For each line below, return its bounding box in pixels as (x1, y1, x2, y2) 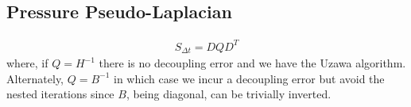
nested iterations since (6, 86, 114, 102)
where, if (6, 55, 48, 71)
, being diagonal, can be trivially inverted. (126, 86, 332, 102)
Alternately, (6, 70, 64, 86)
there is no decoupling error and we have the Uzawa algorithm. (99, 55, 406, 71)
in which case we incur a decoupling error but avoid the (114, 70, 385, 86)
